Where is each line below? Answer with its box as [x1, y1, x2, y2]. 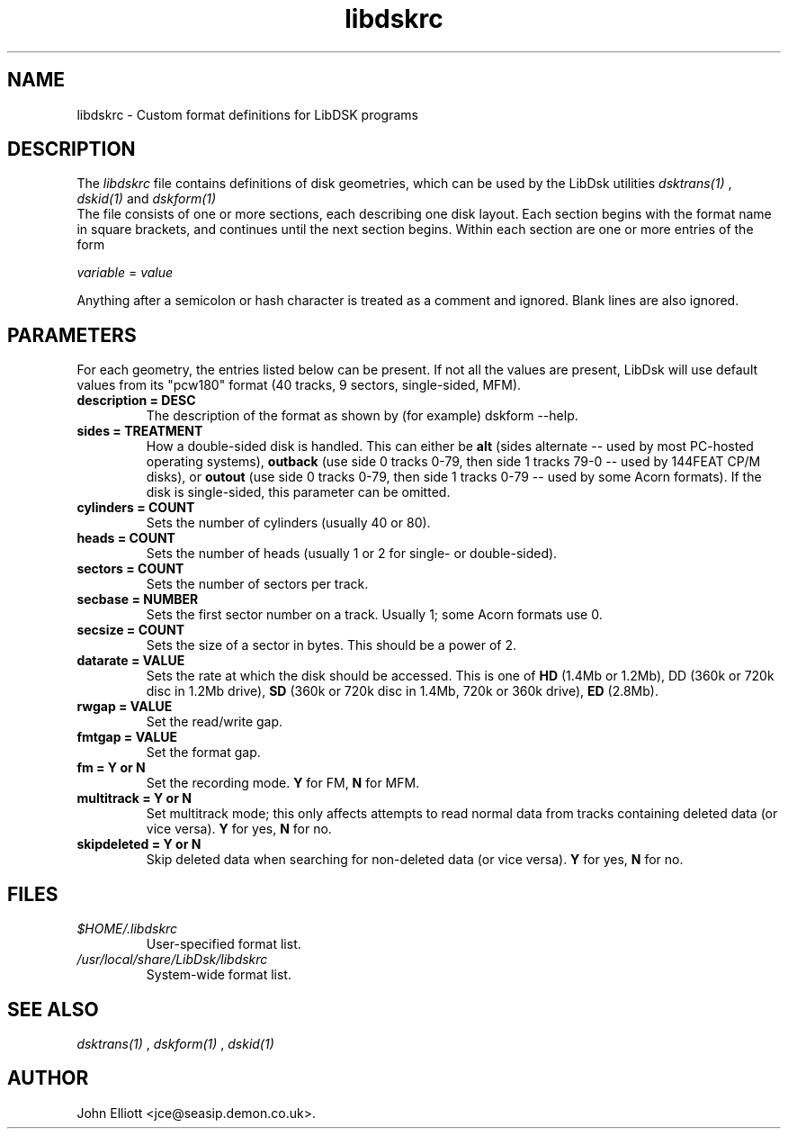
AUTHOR [7, 1067, 89, 1090]
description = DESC [76, 392, 196, 409]
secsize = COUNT [76, 622, 185, 638]
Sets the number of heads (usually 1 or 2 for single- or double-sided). [146, 545, 558, 562]
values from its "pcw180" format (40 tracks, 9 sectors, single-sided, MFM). [76, 377, 522, 393]
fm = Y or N [76, 760, 146, 776]
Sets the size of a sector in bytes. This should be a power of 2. [146, 637, 517, 654]
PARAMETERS [7, 323, 137, 347]
